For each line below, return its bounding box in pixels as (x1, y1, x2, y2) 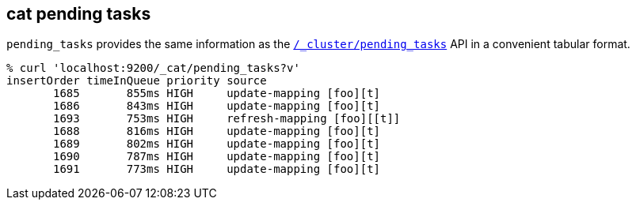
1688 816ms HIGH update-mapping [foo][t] (53, 125, 381, 138)
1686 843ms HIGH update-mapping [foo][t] (53, 99, 381, 113)
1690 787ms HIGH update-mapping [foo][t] (53, 150, 381, 163)
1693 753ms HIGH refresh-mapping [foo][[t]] (53, 112, 401, 125)
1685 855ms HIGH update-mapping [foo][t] (53, 87, 381, 100)
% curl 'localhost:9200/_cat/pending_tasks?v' (6, 62, 300, 75)
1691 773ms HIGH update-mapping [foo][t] (53, 163, 381, 176)
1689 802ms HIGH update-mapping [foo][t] (53, 137, 381, 151)
